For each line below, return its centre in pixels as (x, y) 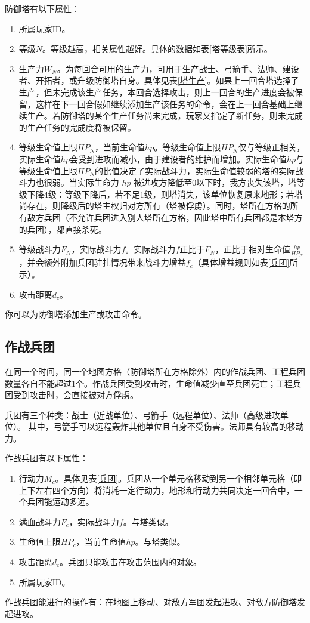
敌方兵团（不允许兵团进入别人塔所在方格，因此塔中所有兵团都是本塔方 (165, 217)
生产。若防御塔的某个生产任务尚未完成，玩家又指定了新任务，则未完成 (165, 115)
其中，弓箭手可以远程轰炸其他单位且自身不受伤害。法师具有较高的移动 (166, 426)
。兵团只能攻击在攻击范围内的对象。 (131, 562)
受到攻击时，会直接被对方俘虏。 (75, 395)
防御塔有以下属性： (42, 8)
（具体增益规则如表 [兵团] (241, 262)
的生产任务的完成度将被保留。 (77, 127)
